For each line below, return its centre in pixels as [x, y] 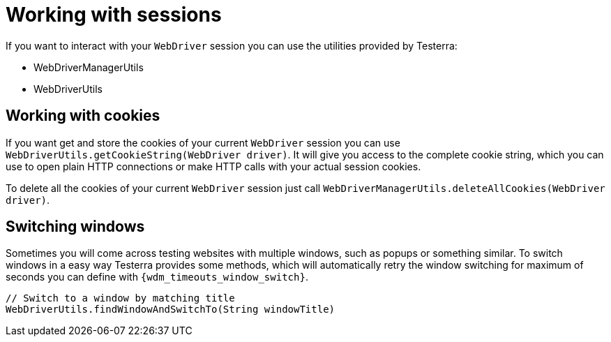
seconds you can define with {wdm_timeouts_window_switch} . [157, 277]
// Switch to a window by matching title [120, 298]
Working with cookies [83, 116]
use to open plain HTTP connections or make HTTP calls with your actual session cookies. [213, 166]
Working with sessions [114, 15]
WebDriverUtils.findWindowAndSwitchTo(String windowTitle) [171, 310]
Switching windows [75, 227]
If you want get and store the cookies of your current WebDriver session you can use [203, 142]
